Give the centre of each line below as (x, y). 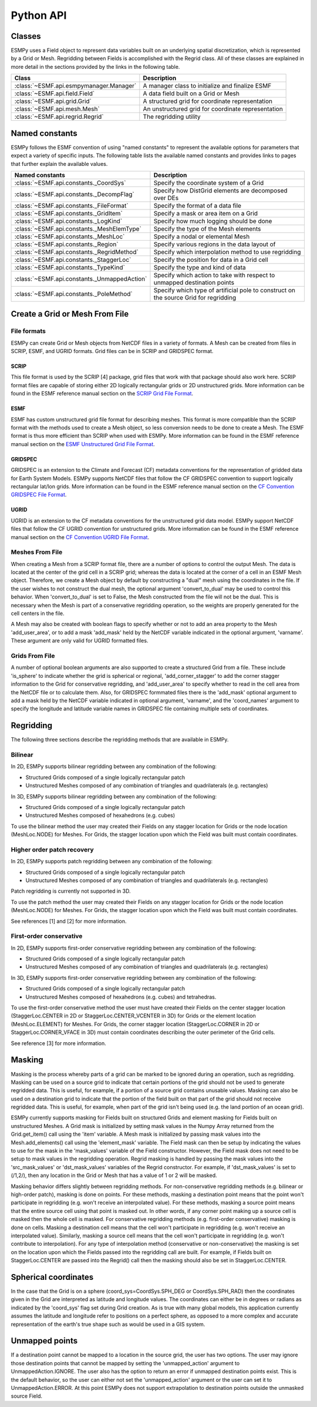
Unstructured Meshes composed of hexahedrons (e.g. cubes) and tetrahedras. (121, 997)
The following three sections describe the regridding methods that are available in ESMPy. (120, 740)
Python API (39, 15)
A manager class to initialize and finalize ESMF (207, 86)
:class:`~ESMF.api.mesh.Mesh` (57, 109)
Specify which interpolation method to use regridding (227, 252)
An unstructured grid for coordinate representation (213, 109)
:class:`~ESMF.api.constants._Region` (66, 244)
